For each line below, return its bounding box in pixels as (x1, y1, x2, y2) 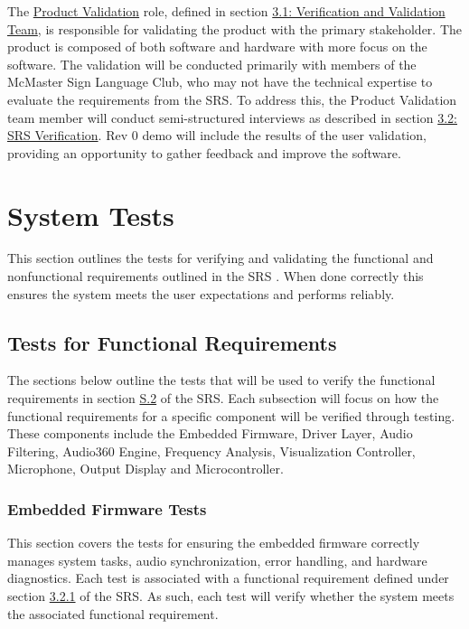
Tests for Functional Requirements (7, 328, 337, 356)
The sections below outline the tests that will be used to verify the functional (7, 371, 436, 390)
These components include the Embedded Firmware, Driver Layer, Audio (7, 424, 413, 443)
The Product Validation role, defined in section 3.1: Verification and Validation (7, 2, 446, 20)
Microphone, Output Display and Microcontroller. (7, 459, 284, 478)
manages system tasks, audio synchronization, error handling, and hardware (7, 550, 427, 569)
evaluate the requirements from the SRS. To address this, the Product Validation (7, 89, 457, 108)
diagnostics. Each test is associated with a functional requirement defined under (7, 568, 449, 587)
